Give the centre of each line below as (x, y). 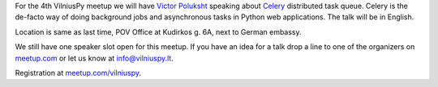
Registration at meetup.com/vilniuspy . (78, 72)
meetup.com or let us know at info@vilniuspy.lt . (94, 58)
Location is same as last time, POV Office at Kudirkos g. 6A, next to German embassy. (158, 31)
